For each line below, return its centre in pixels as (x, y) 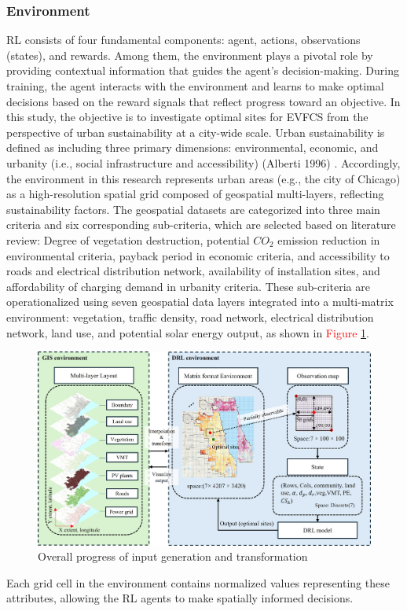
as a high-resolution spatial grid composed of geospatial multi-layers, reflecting (195, 194)
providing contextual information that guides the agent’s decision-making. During (203, 70)
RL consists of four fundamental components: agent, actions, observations (183, 40)
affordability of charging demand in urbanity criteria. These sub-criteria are (188, 286)
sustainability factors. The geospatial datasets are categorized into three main (193, 209)
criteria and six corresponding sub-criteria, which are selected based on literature (201, 225)
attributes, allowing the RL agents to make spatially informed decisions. (180, 598)
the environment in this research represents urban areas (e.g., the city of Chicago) (203, 178)
